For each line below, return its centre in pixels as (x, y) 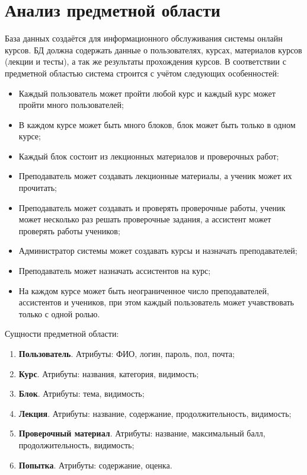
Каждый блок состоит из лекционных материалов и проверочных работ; (149, 156)
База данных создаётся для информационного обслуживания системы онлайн (144, 38)
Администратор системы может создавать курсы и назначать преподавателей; (158, 251)
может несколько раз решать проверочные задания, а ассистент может (145, 219)
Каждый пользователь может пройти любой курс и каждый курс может (147, 93)
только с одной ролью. (59, 313)
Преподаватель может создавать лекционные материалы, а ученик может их (155, 176)
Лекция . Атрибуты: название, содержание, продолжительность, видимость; (155, 413)
